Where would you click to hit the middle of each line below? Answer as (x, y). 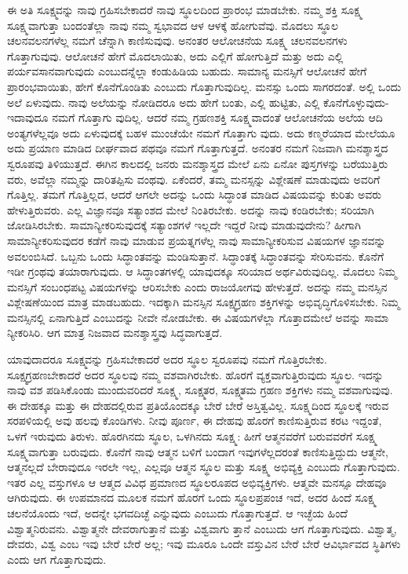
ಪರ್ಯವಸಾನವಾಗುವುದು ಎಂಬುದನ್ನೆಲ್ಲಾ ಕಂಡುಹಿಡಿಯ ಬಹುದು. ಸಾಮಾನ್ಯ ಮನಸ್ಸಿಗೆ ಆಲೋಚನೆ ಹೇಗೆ (187, 71)
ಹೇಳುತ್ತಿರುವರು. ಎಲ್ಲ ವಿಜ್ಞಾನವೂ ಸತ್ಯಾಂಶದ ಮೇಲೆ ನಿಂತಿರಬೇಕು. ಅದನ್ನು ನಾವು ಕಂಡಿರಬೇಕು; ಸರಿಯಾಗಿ (191, 209)
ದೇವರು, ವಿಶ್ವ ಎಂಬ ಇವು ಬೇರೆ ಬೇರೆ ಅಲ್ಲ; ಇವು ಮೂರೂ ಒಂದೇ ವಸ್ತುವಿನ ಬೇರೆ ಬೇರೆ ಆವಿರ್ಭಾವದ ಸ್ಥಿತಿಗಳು (204, 544)
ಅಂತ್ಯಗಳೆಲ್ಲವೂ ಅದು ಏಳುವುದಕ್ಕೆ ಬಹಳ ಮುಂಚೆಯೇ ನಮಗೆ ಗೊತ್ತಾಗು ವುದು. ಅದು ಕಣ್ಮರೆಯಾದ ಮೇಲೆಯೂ (201, 132)
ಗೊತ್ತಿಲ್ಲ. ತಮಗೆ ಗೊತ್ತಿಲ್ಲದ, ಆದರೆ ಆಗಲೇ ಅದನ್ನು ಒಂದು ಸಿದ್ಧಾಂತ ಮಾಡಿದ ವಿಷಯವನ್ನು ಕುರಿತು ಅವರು (195, 194)
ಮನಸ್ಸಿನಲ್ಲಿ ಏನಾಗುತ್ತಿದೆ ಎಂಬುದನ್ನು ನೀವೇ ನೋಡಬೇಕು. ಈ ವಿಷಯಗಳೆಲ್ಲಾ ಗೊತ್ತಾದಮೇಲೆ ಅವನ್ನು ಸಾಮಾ (198, 317)
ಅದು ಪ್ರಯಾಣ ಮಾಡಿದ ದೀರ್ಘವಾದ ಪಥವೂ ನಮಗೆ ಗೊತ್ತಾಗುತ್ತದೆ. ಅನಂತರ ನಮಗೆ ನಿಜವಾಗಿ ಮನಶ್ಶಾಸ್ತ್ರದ (198, 148)
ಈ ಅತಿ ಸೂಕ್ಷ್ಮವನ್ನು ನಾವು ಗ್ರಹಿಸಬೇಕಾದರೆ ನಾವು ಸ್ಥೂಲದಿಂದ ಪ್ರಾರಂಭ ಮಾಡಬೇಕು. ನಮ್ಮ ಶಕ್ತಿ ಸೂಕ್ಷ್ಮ (185, 9)
